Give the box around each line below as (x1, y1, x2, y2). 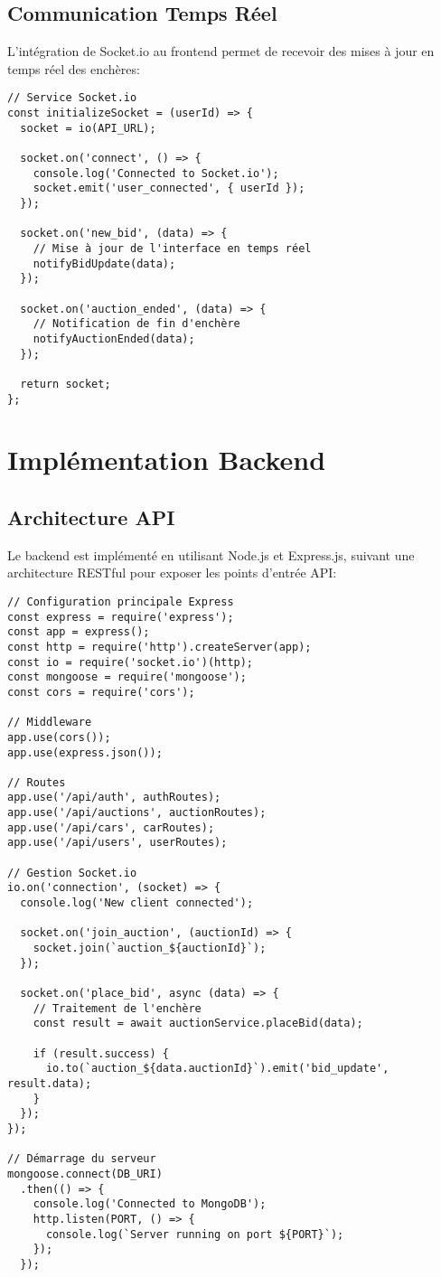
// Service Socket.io (7, 91, 137, 105)
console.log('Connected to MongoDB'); (33, 1197, 267, 1211)
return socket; (20, 377, 111, 390)
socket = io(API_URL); (20, 121, 156, 135)
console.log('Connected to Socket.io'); (33, 166, 279, 180)
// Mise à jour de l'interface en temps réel (33, 241, 312, 255)
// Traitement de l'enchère (33, 1001, 202, 1015)
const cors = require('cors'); (7, 685, 195, 699)
